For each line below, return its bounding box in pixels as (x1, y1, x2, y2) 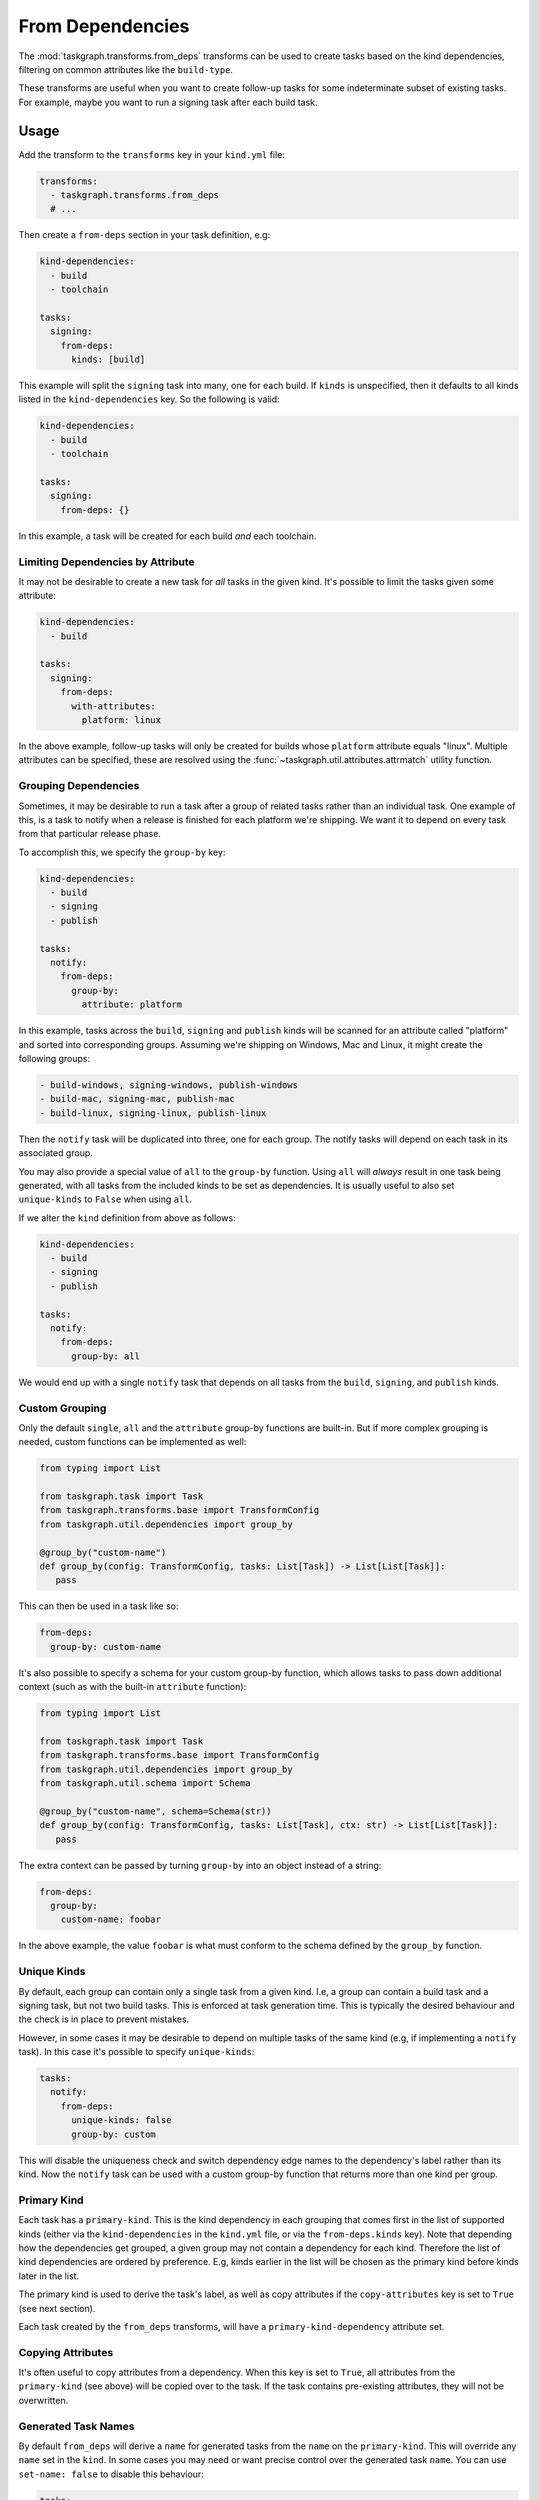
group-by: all (71, 1350, 140, 1362)
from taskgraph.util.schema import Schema (39, 1778, 251, 1789)
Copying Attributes (18, 2345, 114, 2359)
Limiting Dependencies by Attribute (18, 555, 195, 569)
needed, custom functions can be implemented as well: (18, 1436, 247, 1448)
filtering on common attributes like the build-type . (18, 63, 234, 75)
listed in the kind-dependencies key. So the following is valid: (18, 393, 280, 405)
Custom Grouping (18, 1401, 107, 1415)
